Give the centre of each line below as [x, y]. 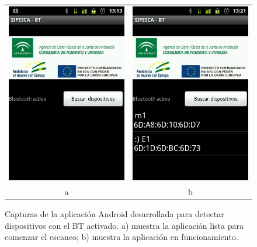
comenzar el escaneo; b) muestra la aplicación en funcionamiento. [121, 237]
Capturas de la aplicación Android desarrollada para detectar [114, 213]
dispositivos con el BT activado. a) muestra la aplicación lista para [124, 225]
